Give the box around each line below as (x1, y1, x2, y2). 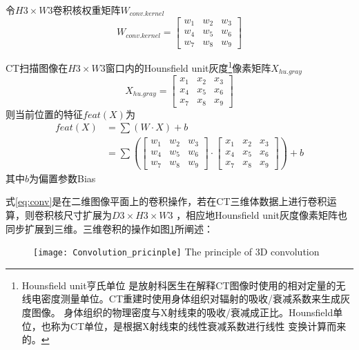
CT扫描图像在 (6, 60, 68, 75)
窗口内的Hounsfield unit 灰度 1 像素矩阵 (105, 59, 271, 75)
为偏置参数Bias (29, 171, 96, 185)
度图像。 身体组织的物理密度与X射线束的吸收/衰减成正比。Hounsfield (21, 305, 333, 320)
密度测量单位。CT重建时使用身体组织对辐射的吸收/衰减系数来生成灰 (41, 291, 351, 306)
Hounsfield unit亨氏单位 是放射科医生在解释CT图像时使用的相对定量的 (21, 278, 336, 292)
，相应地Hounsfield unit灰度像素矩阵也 (176, 208, 348, 222)
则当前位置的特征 (6, 106, 83, 121)
